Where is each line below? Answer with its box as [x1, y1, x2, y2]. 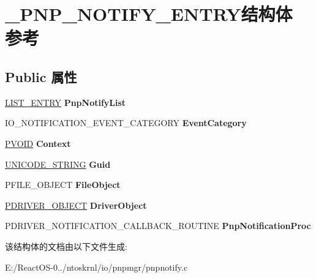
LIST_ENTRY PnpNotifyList [5, 96, 126, 108]
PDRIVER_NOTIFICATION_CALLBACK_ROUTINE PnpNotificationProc [5, 219, 311, 232]
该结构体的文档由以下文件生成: [5, 239, 127, 252]
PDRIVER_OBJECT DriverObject [5, 198, 147, 211]
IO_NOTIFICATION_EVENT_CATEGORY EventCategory [5, 116, 247, 129]
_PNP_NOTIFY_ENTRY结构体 [5, 1, 293, 26]
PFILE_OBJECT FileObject [5, 178, 121, 191]
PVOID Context [5, 137, 71, 149]
